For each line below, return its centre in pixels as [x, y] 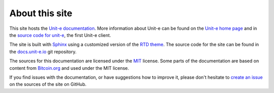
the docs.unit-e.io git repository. [43, 52]
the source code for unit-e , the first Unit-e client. [60, 35]
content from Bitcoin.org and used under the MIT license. [69, 68]
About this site [41, 13]
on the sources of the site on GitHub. [48, 84]
